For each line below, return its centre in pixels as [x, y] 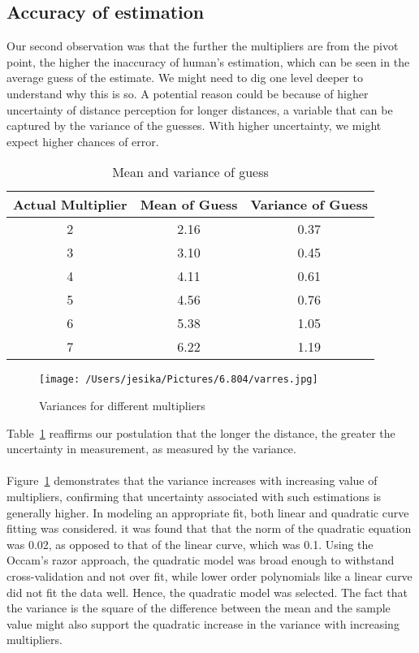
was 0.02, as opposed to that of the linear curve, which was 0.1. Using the [190, 544]
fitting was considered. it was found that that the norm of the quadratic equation [209, 528]
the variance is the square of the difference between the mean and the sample [199, 608]
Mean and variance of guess [190, 172]
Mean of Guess [189, 205]
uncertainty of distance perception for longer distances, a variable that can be [200, 109]
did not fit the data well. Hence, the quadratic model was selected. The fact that [207, 592]
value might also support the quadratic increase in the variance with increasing [203, 623]
